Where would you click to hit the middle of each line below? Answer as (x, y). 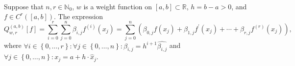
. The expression (78, 16)
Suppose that (24, 6)
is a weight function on (118, 6)
